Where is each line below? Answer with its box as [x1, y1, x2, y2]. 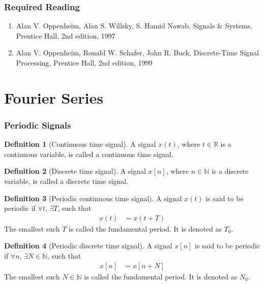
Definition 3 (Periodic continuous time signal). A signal [4, 193, 182, 203]
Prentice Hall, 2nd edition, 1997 [16, 30, 115, 41]
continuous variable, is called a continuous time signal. [4, 148, 173, 159]
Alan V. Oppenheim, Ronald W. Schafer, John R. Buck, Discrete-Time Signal [16, 47, 259, 58]
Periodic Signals [4, 118, 71, 131]
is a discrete [211, 166, 249, 176]
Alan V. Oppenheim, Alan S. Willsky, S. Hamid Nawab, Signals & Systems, [16, 20, 253, 31]
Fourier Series [4, 87, 103, 108]
